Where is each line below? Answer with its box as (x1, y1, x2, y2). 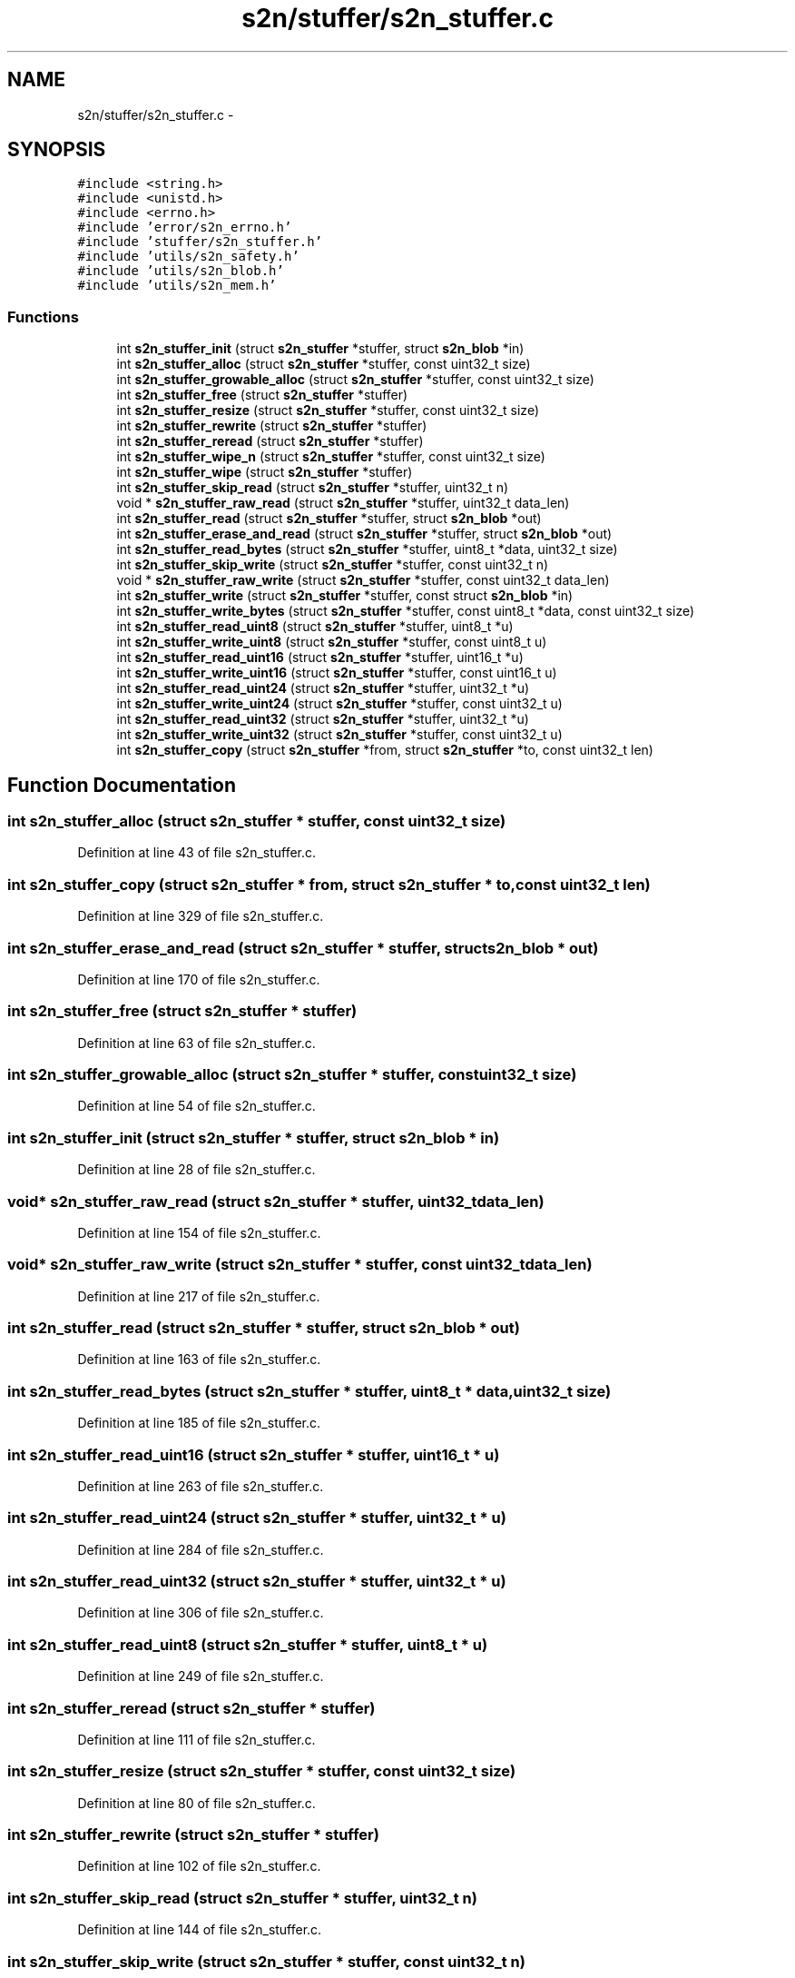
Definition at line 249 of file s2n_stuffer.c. (77, 1668, 324, 1685)
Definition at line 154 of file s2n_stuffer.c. (77, 1224, 321, 1241)
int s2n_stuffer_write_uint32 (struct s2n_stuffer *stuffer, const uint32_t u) (116, 727, 563, 743)
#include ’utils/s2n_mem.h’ (77, 278, 277, 293)
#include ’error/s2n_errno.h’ (77, 220, 292, 235)
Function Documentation (7, 773, 236, 796)
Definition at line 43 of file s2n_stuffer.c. (77, 845, 317, 861)
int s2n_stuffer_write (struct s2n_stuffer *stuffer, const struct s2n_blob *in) (116, 588, 574, 604)
